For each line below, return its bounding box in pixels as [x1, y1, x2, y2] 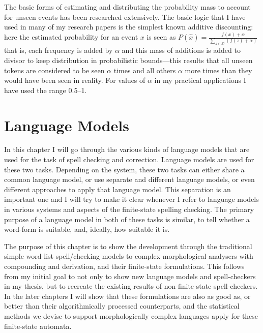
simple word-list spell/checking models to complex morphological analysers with [4, 251, 253, 261]
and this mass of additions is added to [122, 45, 241, 55]
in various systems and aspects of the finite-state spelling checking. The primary [4, 204, 254, 215]
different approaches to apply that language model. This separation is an [4, 184, 231, 194]
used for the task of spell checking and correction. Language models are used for [4, 154, 254, 165]
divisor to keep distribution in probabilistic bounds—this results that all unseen [4, 54, 253, 65]
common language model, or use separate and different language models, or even [4, 174, 255, 185]
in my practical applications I [154, 75, 246, 85]
